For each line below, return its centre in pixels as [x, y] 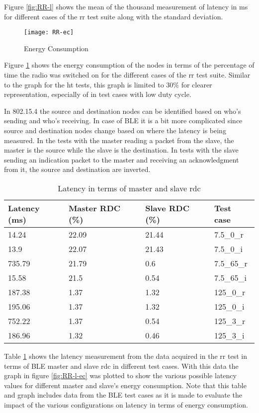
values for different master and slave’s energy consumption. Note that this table [125, 385]
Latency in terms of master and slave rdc [129, 188]
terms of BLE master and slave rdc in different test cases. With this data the [121, 366]
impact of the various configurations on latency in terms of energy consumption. [126, 404]
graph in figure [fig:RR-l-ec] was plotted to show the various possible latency [120, 375]
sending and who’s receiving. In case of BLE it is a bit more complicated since [123, 121]
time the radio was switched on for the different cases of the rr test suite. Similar [127, 75]
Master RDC [94, 208]
